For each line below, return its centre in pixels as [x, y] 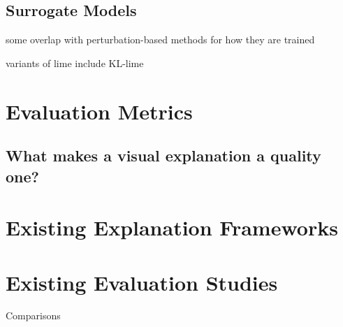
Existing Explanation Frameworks [172, 227]
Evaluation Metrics [99, 111]
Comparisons [33, 315]
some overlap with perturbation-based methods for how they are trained [160, 39]
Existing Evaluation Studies [142, 282]
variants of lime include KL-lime [75, 63]
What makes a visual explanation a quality [163, 155]
